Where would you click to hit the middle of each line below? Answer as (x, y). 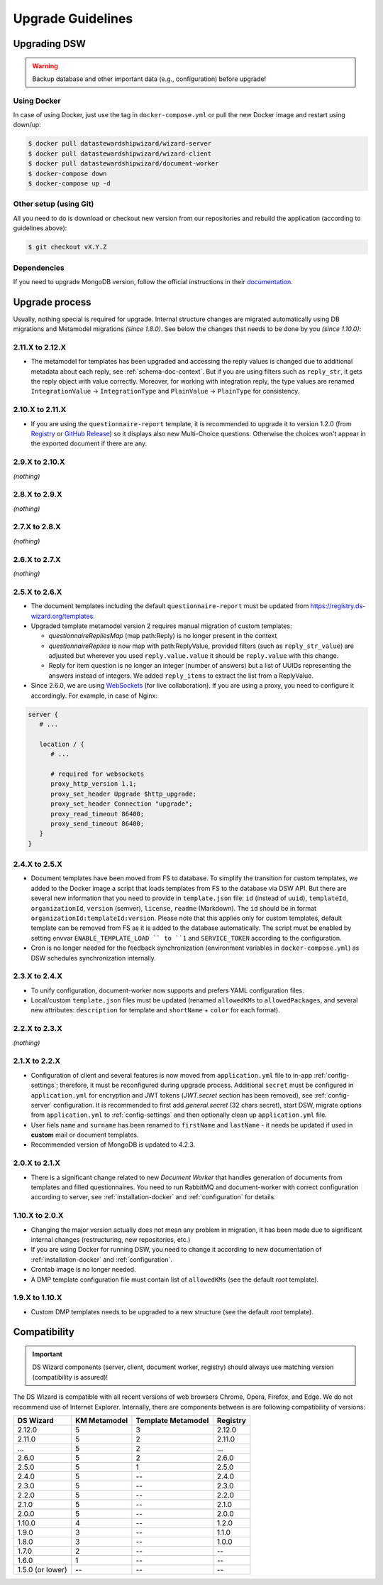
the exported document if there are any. (89, 443)
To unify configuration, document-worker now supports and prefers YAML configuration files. (167, 990)
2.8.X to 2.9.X (38, 494)
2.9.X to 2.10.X (39, 462)
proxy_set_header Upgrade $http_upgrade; (123, 794)
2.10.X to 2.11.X (40, 410)
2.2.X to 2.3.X (38, 1029)
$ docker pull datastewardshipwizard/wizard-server (120, 144)
